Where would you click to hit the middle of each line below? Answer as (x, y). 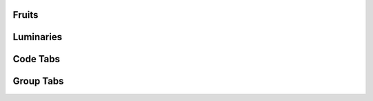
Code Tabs (36, 59)
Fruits (26, 15)
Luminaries (37, 37)
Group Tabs (38, 81)
